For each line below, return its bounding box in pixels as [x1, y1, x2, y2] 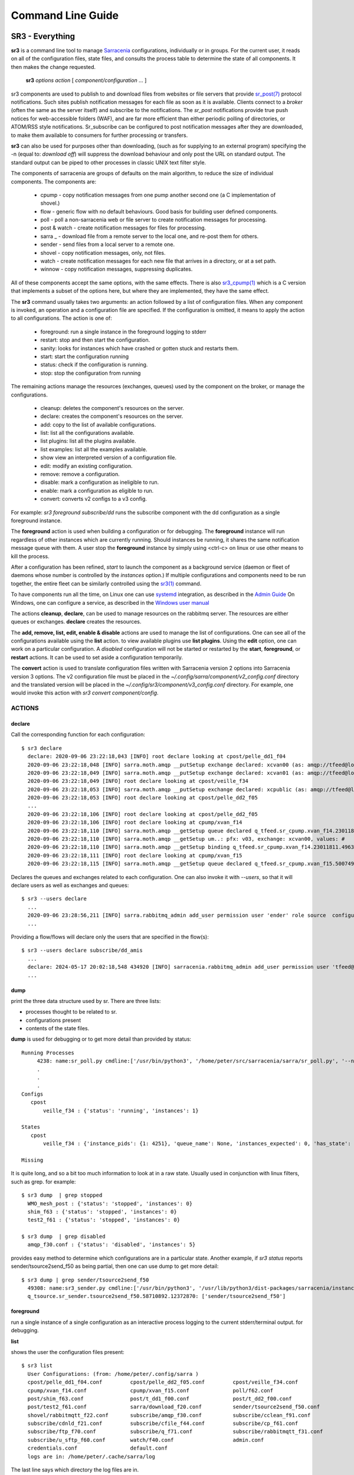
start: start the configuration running [40, 353, 129, 360]
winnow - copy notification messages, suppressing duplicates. [40, 265, 193, 273]
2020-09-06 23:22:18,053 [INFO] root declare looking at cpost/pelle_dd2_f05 [27, 794, 258, 801]
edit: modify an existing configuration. [40, 462, 133, 469]
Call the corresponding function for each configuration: [11, 731, 146, 738]
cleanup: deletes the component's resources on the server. [40, 404, 184, 411]
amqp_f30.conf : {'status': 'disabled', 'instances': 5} [27, 1241, 196, 1248]
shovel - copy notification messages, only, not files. [40, 249, 166, 256]
